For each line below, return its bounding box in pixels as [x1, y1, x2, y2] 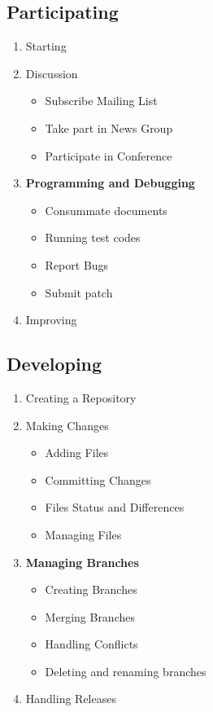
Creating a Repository [25, 389, 137, 406]
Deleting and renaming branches [45, 662, 206, 679]
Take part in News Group [45, 119, 173, 136]
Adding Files [45, 444, 109, 461]
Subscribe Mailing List [45, 92, 158, 109]
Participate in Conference [45, 147, 172, 164]
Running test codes [45, 229, 141, 246]
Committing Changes [45, 471, 151, 488]
